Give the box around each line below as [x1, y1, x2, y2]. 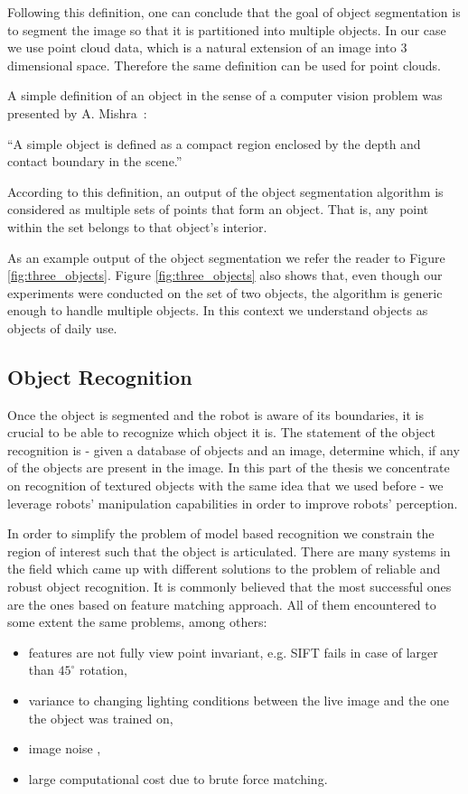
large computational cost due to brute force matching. [28, 769, 328, 788]
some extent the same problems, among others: [7, 612, 267, 631]
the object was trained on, [28, 708, 173, 727]
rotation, [79, 660, 127, 679]
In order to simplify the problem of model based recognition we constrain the [7, 524, 435, 543]
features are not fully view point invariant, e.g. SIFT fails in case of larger [28, 642, 438, 661]
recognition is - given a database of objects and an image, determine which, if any [7, 440, 460, 459]
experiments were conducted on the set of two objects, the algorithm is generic [7, 283, 443, 302]
